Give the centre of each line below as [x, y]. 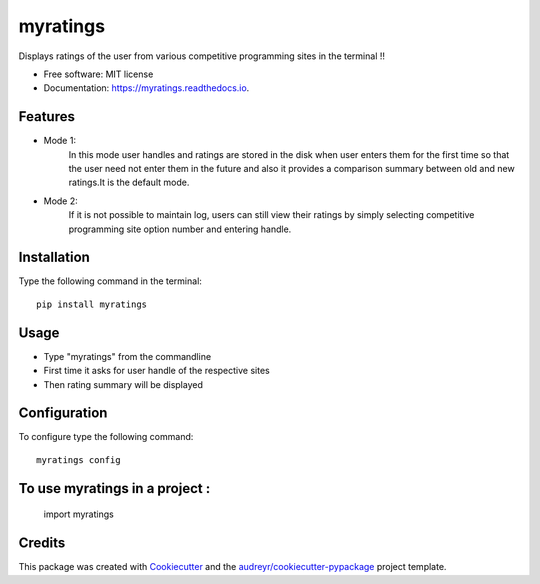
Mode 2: [61, 201]
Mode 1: [60, 141]
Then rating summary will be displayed [123, 384]
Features [46, 116]
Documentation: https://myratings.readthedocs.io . [146, 88]
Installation [54, 257]
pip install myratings [92, 304]
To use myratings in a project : [114, 488]
